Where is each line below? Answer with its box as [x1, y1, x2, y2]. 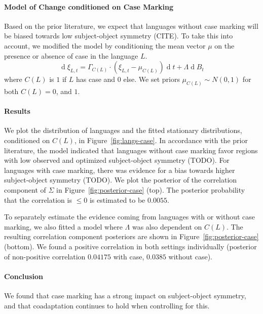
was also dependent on [132, 221, 202, 232]
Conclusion [4, 271, 44, 281]
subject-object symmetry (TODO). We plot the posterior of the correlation [4, 174, 237, 185]
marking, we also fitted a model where [4, 221, 123, 232]
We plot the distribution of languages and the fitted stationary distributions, [4, 125, 242, 136]
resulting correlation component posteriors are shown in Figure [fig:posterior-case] [4, 231, 259, 242]
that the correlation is [4, 194, 72, 205]
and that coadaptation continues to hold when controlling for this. [4, 300, 210, 310]
